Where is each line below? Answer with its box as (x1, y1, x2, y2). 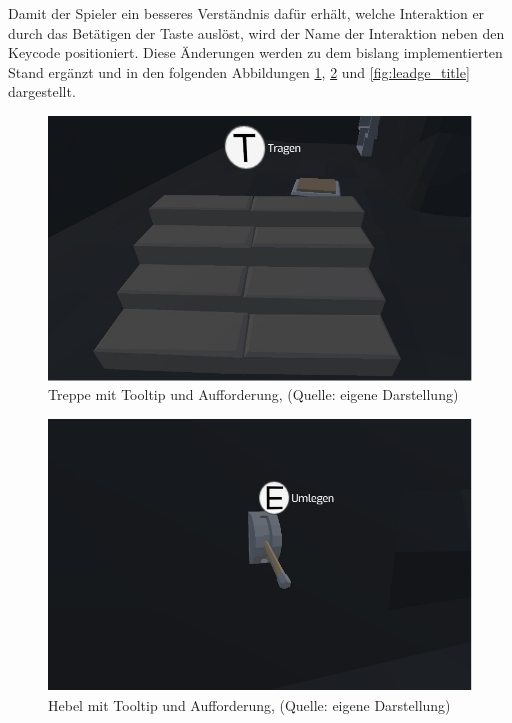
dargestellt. (8, 81, 76, 102)
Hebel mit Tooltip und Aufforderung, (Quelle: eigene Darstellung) (48, 694, 451, 715)
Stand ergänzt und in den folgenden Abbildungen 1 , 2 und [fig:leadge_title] (8, 61, 470, 82)
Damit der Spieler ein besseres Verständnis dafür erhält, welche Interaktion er (8, 3, 485, 23)
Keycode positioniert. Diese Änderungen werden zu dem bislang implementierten (8, 42, 503, 63)
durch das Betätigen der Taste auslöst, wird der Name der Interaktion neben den (8, 22, 505, 43)
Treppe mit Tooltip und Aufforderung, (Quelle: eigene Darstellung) (48, 384, 459, 405)
